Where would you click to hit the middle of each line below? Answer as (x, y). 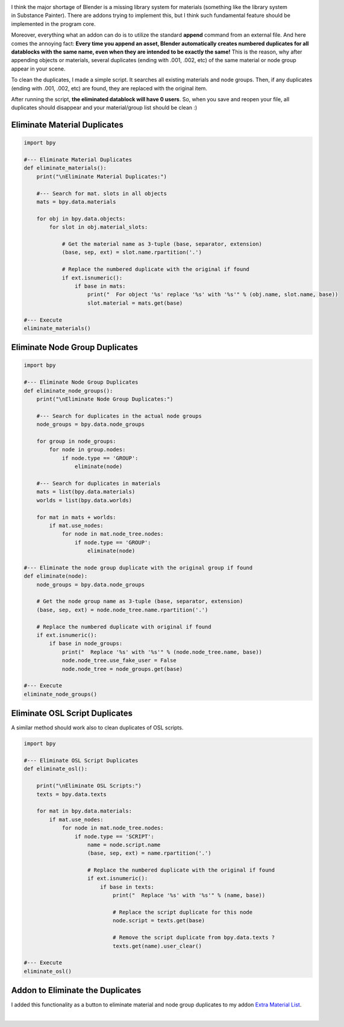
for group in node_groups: (77, 441)
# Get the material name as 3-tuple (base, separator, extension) (162, 244)
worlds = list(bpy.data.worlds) (84, 500)
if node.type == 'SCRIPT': (114, 836)
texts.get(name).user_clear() (157, 946)
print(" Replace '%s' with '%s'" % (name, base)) (189, 895)
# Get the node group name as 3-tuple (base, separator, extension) (140, 601)
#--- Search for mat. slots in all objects (102, 193)
